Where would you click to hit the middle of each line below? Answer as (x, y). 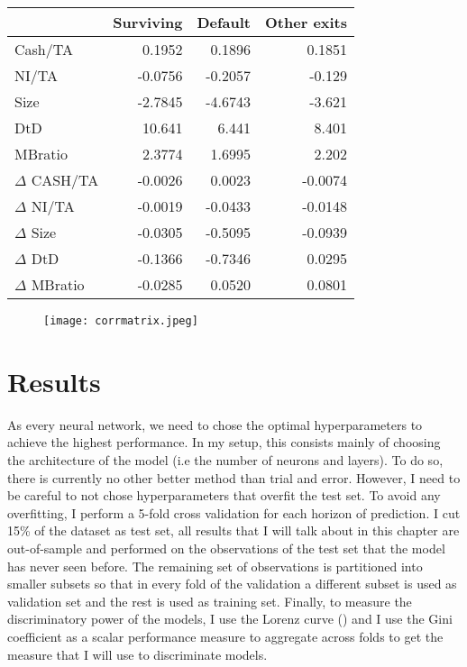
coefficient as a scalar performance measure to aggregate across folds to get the (225, 636)
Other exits (307, 22)
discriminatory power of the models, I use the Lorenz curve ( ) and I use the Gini (230, 619)
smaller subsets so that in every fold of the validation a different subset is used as (232, 584)
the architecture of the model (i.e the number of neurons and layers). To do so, (225, 459)
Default (224, 22)
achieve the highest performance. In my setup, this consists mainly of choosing (224, 442)
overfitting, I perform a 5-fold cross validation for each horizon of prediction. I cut (234, 512)
